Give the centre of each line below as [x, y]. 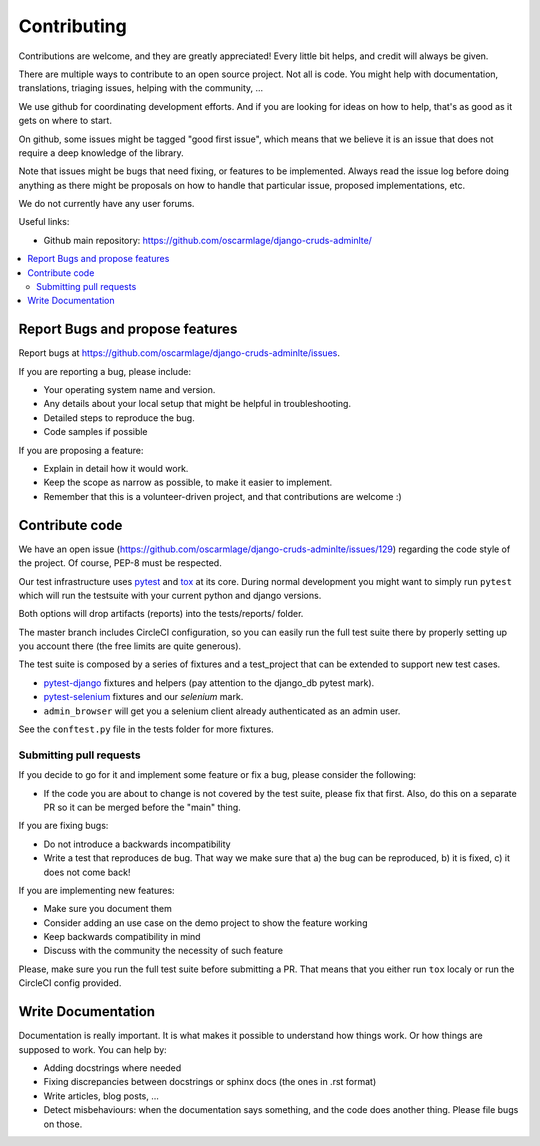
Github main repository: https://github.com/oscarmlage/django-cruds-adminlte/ [207, 240]
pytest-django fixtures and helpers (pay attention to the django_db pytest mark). [209, 682]
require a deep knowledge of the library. [101, 152]
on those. [63, 1124]
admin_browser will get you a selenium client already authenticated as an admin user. [222, 711]
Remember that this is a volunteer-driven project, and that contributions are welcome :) [222, 496]
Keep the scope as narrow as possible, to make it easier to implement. [188, 482]
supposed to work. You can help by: [92, 1049]
